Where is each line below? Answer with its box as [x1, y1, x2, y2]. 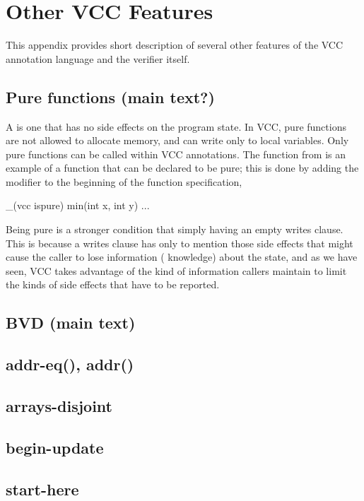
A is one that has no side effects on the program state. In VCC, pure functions [6, 119, 346, 134]
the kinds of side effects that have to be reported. [6, 277, 220, 292]
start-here [6, 478, 79, 500]
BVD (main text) [6, 312, 136, 334]
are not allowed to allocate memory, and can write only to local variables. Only [6, 133, 349, 148]
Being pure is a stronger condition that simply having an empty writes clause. [6, 222, 344, 237]
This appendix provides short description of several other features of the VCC [6, 37, 344, 52]
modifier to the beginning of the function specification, [6, 174, 242, 189]
